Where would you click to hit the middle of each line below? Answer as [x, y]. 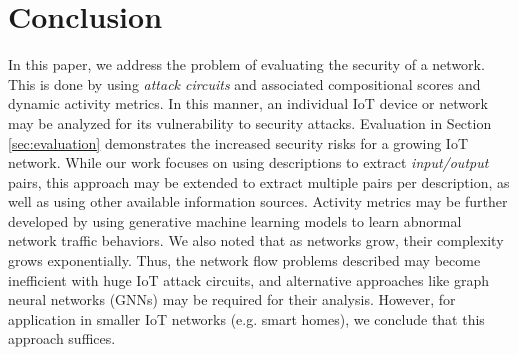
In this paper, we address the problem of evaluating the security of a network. [246, 64]
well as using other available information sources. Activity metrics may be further [258, 201]
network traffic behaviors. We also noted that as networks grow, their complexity [256, 240]
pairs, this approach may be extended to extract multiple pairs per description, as [259, 181]
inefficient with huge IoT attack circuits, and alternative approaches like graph [248, 279]
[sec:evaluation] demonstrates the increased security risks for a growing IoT [238, 142]
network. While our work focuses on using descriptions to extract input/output [248, 162]
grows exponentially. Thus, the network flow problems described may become [244, 260]
